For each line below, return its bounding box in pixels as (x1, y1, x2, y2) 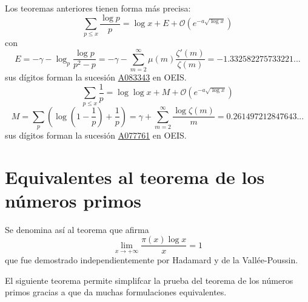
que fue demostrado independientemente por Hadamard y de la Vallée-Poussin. (5, 254, 298, 266)
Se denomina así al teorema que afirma (5, 223, 149, 235)
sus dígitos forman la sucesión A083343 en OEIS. (5, 71, 187, 84)
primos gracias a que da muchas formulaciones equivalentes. (5, 286, 227, 298)
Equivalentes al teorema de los (5, 164, 265, 189)
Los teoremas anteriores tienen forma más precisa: (5, 2, 191, 14)
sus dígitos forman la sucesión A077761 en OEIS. (5, 128, 187, 141)
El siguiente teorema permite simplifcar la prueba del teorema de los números (5, 274, 293, 286)
